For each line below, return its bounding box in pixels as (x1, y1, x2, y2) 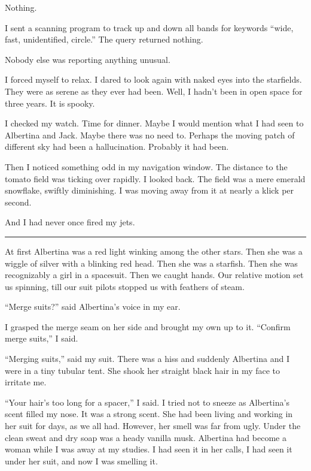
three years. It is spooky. (5, 96, 95, 109)
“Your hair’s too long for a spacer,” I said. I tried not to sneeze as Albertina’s (5, 395, 289, 408)
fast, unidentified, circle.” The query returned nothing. (5, 33, 203, 46)
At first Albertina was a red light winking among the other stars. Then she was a (5, 244, 303, 257)
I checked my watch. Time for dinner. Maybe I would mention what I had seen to (5, 117, 304, 129)
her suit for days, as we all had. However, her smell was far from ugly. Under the (5, 419, 301, 432)
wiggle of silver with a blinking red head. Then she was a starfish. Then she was (5, 256, 298, 269)
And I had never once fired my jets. (5, 216, 135, 228)
